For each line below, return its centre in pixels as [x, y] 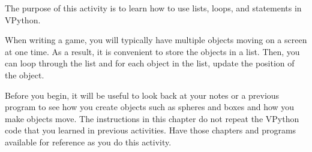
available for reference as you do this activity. [88, 142]
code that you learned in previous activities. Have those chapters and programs [151, 130]
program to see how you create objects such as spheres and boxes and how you [150, 107]
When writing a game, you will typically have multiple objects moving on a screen [156, 40]
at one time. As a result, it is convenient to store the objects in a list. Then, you [152, 51]
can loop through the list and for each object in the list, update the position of [150, 63]
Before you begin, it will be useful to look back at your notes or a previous [142, 95]
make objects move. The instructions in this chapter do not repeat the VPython [152, 118]
